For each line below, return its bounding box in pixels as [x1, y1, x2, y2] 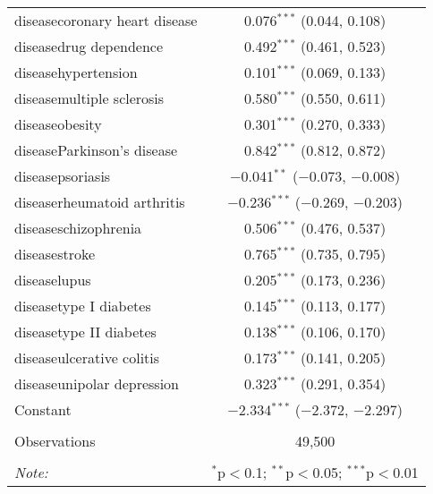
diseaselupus [14, 269, 91, 290]
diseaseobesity [14, 114, 102, 134]
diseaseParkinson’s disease [14, 140, 178, 160]
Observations [14, 430, 96, 451]
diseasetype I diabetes [14, 295, 151, 316]
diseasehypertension [14, 62, 138, 82]
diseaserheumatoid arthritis [14, 192, 185, 212]
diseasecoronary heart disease [14, 10, 198, 30]
